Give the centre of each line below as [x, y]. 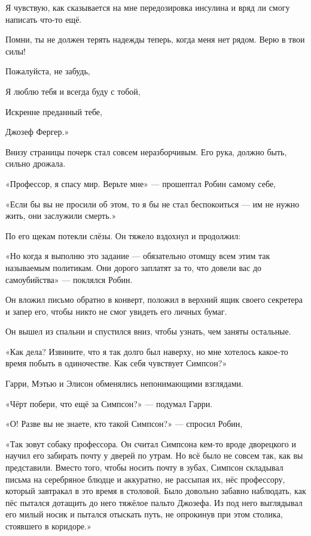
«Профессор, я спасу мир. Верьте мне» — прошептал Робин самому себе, [141, 183]
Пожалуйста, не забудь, [48, 71]
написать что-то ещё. [44, 19]
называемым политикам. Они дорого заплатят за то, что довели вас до [134, 267]
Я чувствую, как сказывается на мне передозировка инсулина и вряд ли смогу [148, 7]
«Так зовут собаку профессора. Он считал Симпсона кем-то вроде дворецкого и [151, 443]
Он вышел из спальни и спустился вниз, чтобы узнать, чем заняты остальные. [148, 331]
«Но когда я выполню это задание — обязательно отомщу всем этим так [138, 256]
